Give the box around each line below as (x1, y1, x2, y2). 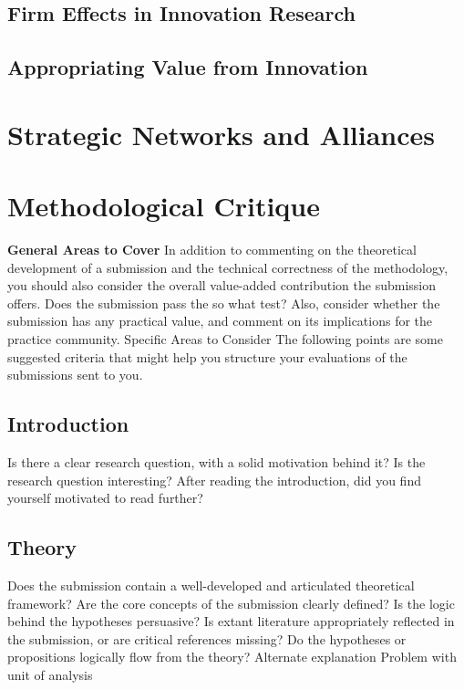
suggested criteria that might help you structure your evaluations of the (7, 347, 407, 366)
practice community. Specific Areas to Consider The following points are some (7, 329, 443, 349)
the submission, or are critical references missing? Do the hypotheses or (7, 629, 407, 648)
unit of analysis (7, 664, 93, 684)
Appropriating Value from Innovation (7, 53, 368, 81)
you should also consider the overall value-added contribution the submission (7, 276, 436, 295)
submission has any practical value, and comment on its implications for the (7, 311, 433, 330)
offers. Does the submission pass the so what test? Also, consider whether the (7, 293, 440, 312)
